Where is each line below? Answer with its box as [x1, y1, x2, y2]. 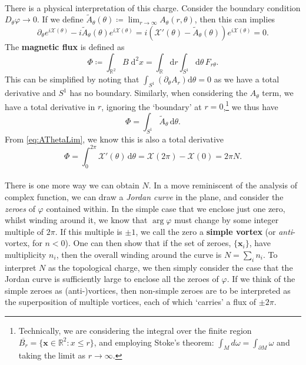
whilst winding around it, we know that [5, 214, 148, 226]
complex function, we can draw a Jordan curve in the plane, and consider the [5, 190, 284, 203]
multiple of [5, 225, 44, 237]
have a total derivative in [5, 100, 95, 112]
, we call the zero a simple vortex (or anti [135, 225, 293, 237]
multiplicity [5, 248, 46, 260]
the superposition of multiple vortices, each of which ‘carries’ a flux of [5, 296, 257, 308]
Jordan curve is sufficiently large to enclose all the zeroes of [5, 273, 219, 285]
